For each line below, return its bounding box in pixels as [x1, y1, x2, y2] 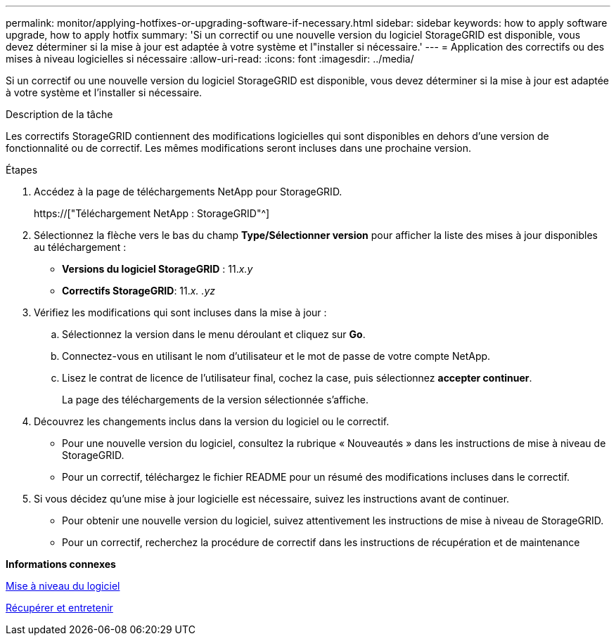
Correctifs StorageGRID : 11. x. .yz [62, 285, 216, 297]
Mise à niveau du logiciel [6, 580, 120, 592]
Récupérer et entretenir [6, 602, 113, 614]
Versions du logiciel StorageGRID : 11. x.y [62, 263, 253, 275]
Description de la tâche [6, 108, 113, 120]
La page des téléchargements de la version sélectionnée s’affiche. [62, 394, 368, 406]
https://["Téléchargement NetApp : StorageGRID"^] [34, 207, 270, 219]
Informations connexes [6, 558, 116, 570]
